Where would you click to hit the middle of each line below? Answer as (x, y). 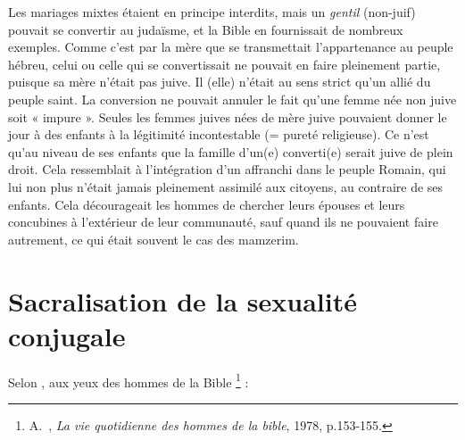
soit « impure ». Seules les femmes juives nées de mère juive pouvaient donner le (228, 116)
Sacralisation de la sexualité (183, 300)
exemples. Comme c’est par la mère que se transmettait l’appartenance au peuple (231, 47)
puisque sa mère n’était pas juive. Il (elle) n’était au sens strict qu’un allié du (220, 82)
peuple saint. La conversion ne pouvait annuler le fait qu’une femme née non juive (232, 99)
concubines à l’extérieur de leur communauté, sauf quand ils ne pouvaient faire (223, 222)
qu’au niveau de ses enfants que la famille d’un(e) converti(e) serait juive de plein (231, 151)
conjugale (67, 335)
